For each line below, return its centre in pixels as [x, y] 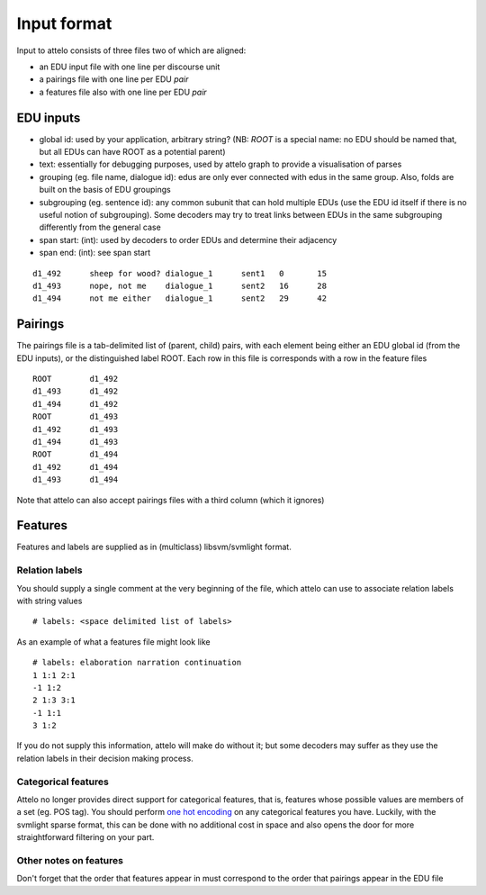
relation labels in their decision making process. [105, 758]
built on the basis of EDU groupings [105, 190]
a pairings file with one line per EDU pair [114, 79]
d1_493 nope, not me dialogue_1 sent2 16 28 [180, 285]
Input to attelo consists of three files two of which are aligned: [131, 50]
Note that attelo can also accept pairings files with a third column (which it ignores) [171, 500]
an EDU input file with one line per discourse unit [130, 67]
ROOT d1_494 [76, 454]
